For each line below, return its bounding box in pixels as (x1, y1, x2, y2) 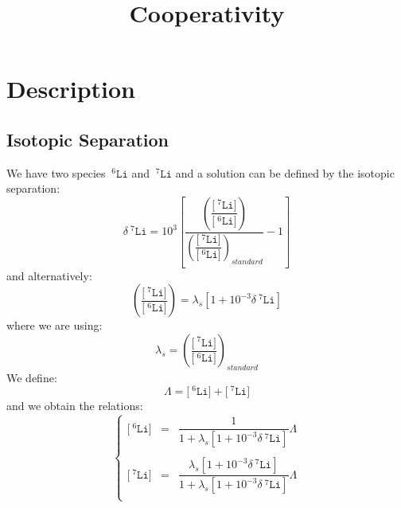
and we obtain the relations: (6, 397, 143, 414)
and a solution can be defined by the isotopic (175, 164, 395, 181)
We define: (6, 369, 57, 385)
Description (6, 72, 136, 105)
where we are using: (6, 317, 103, 334)
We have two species (6, 164, 106, 181)
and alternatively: (6, 267, 92, 283)
